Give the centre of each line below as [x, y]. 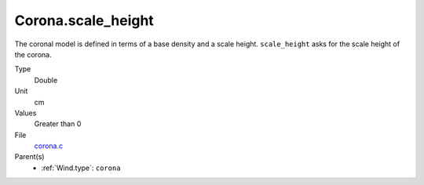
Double [46, 80]
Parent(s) [29, 157]
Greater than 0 [58, 124]
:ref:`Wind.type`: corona [81, 168]
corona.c [48, 146]
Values [26, 113]
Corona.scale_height [84, 20]
